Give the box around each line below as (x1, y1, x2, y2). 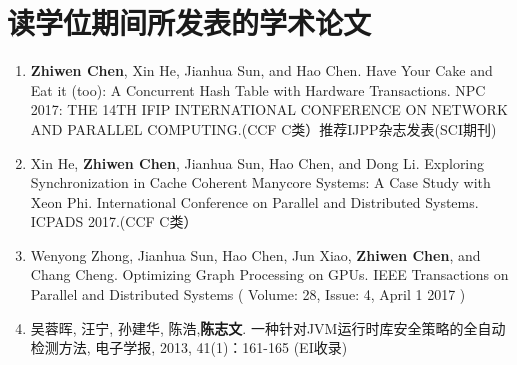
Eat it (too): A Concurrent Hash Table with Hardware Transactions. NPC (30, 79, 486, 100)
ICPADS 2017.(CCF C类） (30, 211, 198, 232)
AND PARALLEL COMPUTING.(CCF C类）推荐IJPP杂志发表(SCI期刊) (30, 118, 497, 139)
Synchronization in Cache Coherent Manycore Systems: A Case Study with (30, 172, 491, 193)
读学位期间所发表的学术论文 (7, 2, 372, 43)
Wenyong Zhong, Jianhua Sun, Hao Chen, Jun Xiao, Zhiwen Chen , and (30, 244, 481, 265)
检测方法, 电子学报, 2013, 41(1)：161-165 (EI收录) (30, 337, 348, 358)
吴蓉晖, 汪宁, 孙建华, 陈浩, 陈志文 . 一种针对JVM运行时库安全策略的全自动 (30, 317, 506, 338)
